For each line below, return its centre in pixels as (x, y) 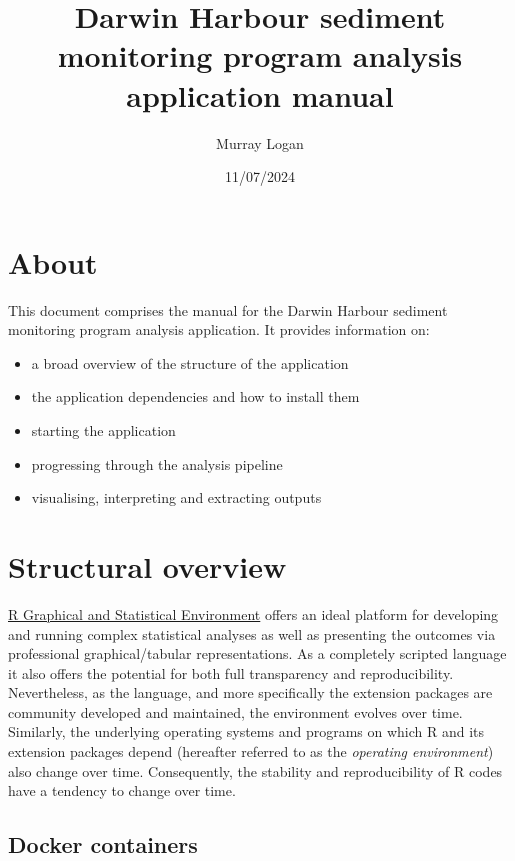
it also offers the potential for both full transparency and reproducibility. (231, 672)
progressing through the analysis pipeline (157, 463)
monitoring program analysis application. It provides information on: (219, 329)
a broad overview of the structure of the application (190, 362)
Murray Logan (260, 142)
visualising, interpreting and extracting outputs (176, 497)
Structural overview (147, 565)
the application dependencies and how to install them (195, 396)
